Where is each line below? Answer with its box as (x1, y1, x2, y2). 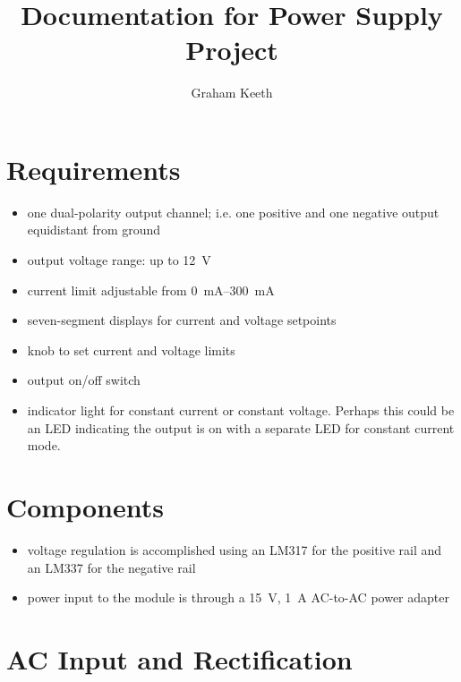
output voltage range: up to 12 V (27, 251, 211, 269)
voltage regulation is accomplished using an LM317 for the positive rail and (27, 540, 442, 558)
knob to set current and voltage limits (27, 340, 235, 359)
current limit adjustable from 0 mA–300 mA (27, 280, 275, 299)
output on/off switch (27, 371, 141, 389)
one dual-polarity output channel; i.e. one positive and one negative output (27, 202, 440, 221)
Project (185, 31, 278, 68)
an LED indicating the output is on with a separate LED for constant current (27, 418, 455, 437)
